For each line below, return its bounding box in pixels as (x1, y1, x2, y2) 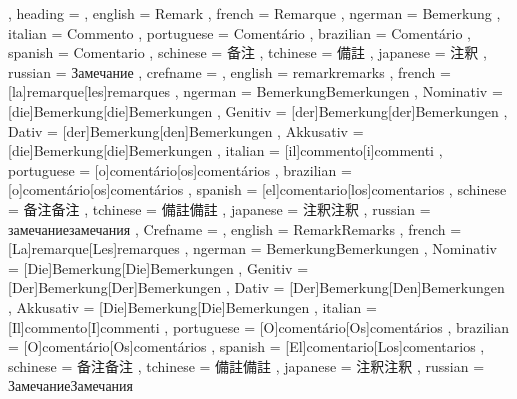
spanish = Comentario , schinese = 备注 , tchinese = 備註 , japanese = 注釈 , (8, 42, 487, 63)
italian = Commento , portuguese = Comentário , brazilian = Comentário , (8, 22, 472, 43)
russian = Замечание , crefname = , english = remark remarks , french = (8, 61, 451, 82)
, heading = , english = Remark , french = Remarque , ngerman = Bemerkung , (8, 3, 501, 23)
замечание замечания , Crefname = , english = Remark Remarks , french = (8, 218, 462, 239)
